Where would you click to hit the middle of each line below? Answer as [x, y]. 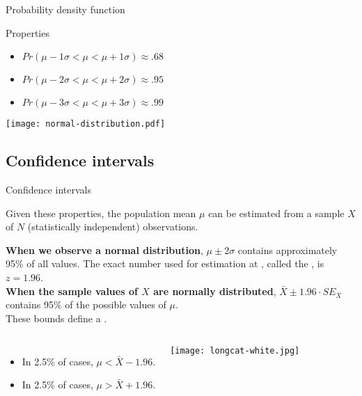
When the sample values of [72, 291]
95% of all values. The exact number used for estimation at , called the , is [165, 263]
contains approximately [288, 250]
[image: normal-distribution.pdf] [86, 124]
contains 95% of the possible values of [86, 304]
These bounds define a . [56, 318]
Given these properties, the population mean [101, 213]
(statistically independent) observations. [113, 227]
